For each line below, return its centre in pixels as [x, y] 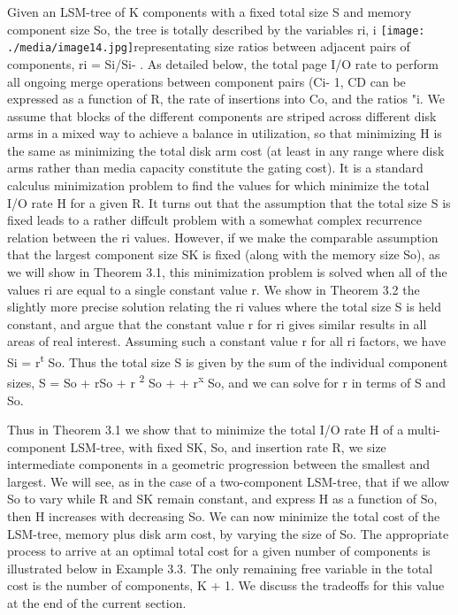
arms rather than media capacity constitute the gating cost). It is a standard [215, 168]
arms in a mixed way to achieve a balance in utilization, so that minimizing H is [225, 133]
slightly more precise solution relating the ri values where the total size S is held [225, 307]
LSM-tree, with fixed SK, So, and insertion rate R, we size [228, 446]
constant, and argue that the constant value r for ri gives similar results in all [217, 323]
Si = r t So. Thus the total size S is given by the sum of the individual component [228, 361]
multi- [424, 430]
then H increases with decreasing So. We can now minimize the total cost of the [224, 516]
